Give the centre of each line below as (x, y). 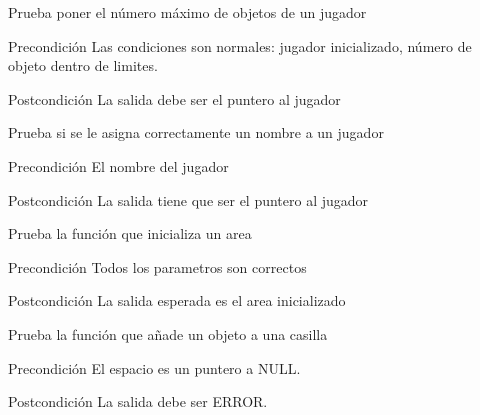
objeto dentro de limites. (83, 65)
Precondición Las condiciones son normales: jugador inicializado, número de (240, 45)
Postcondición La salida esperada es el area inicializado (177, 300)
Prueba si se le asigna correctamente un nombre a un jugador (196, 132)
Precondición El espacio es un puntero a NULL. (154, 367)
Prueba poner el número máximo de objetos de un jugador (187, 12)
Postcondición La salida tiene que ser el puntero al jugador (188, 199)
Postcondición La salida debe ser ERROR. (138, 401)
